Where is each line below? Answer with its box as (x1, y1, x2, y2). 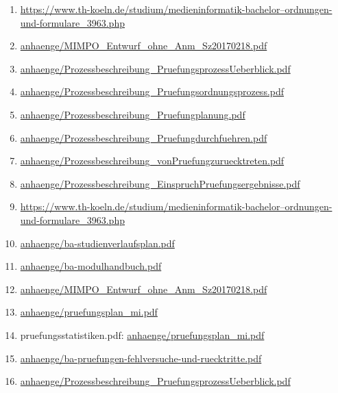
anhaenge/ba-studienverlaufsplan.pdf (20, 236, 175, 250)
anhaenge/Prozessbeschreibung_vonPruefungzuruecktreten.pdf (20, 153, 285, 168)
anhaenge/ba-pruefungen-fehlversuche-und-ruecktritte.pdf (20, 351, 262, 365)
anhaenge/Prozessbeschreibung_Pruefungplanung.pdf (20, 107, 245, 121)
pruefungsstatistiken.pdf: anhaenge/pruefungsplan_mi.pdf (20, 327, 265, 342)
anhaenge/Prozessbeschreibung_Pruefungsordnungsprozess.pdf (20, 84, 285, 99)
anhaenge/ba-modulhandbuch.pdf (20, 259, 162, 273)
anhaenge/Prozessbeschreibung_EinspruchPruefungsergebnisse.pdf (20, 176, 300, 190)
